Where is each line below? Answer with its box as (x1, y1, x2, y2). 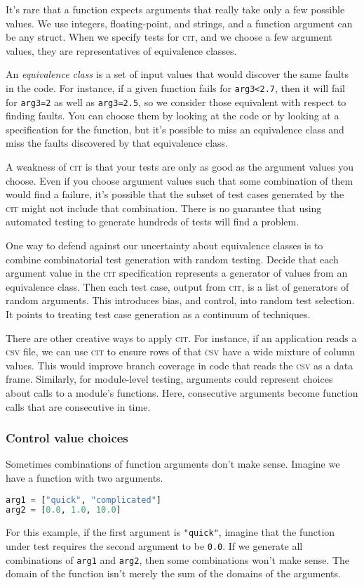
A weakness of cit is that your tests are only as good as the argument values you (6, 159, 353, 174)
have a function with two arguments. (6, 470, 163, 485)
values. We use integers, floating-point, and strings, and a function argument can (6, 15, 353, 30)
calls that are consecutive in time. (6, 399, 151, 414)
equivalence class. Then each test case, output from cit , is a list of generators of (6, 279, 349, 294)
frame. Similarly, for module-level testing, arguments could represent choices (6, 372, 333, 386)
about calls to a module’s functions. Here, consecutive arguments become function (6, 385, 358, 400)
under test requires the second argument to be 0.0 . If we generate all (6, 538, 303, 553)
